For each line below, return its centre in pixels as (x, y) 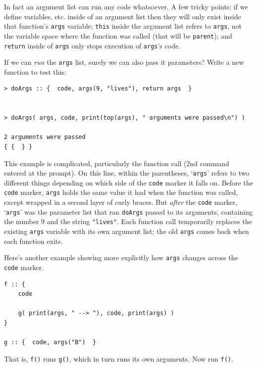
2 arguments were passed (45, 137)
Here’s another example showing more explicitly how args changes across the (121, 257)
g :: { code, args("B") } (50, 343)
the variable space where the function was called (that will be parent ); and (118, 35)
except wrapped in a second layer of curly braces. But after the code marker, (121, 202)
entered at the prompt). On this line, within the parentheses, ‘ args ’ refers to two (127, 173)
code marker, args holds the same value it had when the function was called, (121, 192)
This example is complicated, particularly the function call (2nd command (117, 163)
